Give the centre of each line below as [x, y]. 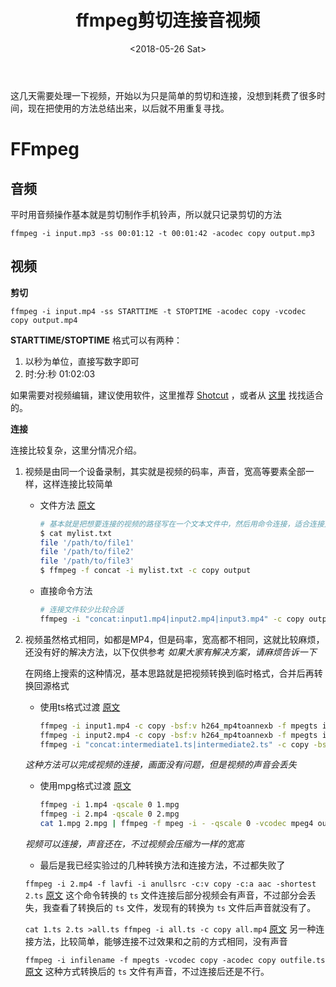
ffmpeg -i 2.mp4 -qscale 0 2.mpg [109, 814]
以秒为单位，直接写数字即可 [82, 361]
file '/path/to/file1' [87, 542]
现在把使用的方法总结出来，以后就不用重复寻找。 [128, 108]
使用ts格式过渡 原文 [80, 707]
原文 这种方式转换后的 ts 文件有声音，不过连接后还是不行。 [147, 971]
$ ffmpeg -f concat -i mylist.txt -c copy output [145, 571]
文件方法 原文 [67, 505]
